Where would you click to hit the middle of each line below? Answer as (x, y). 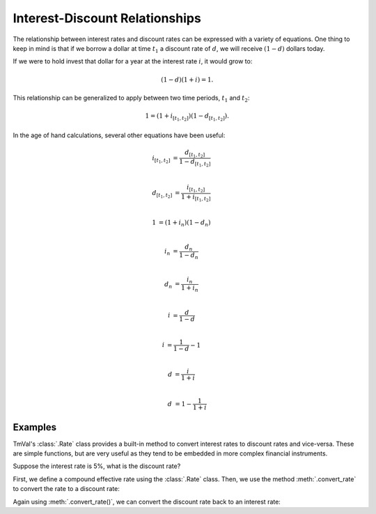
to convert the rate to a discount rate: (66, 489)
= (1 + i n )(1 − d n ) (185, 223)
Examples (35, 427)
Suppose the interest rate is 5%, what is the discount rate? (97, 466)
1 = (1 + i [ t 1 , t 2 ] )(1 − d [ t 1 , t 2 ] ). (187, 117)
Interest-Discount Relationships (107, 18)
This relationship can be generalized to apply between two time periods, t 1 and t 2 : (131, 99)
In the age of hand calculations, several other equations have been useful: (119, 135)
